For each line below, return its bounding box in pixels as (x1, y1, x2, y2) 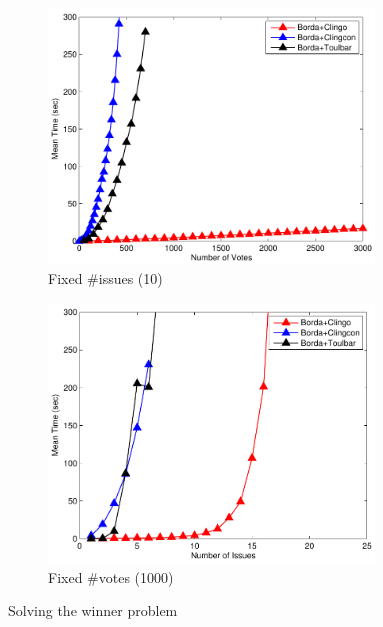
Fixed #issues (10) (48, 268, 163, 289)
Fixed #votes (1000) (48, 566, 174, 587)
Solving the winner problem (8, 600, 178, 621)
